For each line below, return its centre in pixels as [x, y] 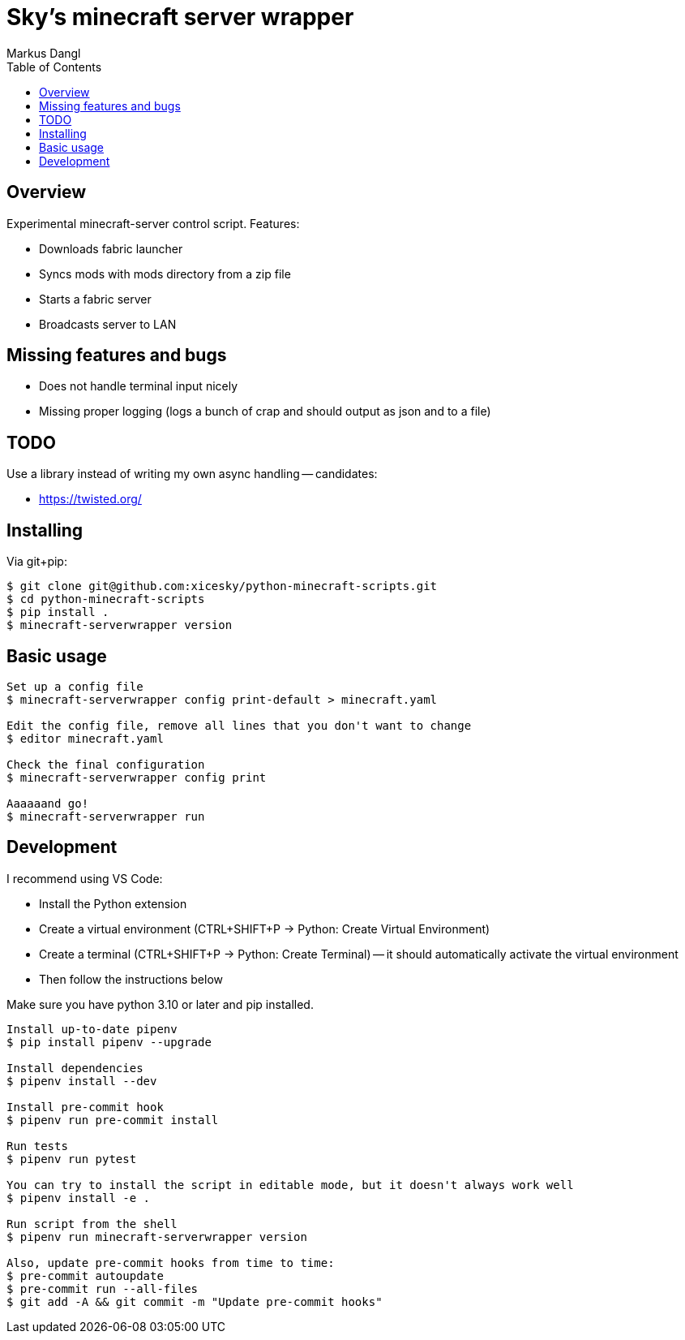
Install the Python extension [113, 903]
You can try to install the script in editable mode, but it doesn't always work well [290, 1185]
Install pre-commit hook [85, 1107]
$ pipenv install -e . [79, 1198]
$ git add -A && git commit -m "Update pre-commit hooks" [195, 1301]
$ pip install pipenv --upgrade [109, 1042]
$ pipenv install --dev [82, 1081]
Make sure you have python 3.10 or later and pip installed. [160, 1004]
